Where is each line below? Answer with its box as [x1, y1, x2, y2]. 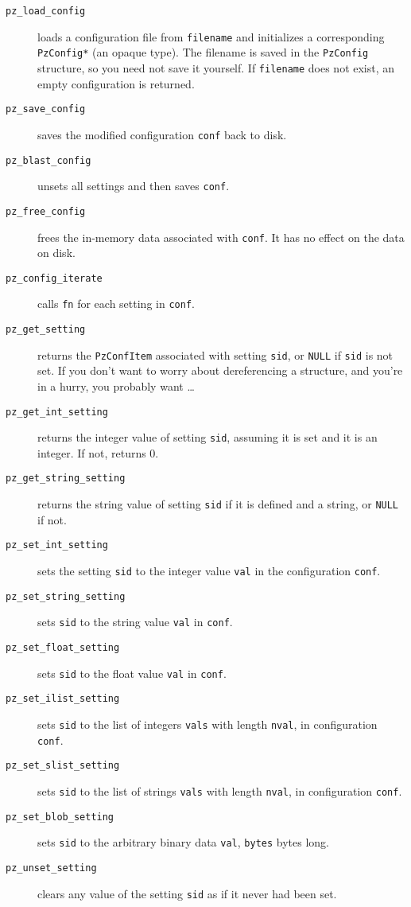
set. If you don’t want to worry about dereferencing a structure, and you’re [37, 362, 403, 379]
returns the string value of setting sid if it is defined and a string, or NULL [37, 496, 399, 512]
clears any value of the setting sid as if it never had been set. [37, 885, 337, 901]
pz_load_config [6, 6, 86, 17]
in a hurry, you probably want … [37, 377, 195, 394]
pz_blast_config [6, 154, 91, 166]
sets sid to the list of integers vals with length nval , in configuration [37, 715, 378, 732]
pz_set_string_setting [6, 590, 126, 602]
